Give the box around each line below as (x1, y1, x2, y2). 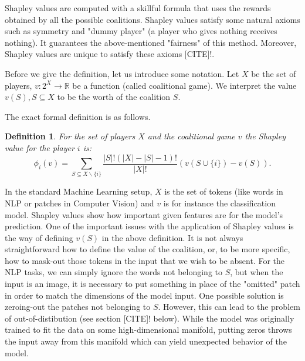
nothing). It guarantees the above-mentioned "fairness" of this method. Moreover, (5, 36, 297, 48)
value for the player (5, 141, 74, 153)
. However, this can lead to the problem (158, 300, 300, 313)
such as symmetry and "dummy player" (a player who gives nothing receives (5, 25, 277, 37)
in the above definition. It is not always (101, 231, 243, 243)
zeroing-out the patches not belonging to (5, 300, 151, 313)
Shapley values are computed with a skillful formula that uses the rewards (5, 2, 271, 14)
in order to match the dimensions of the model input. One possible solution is (5, 289, 284, 301)
